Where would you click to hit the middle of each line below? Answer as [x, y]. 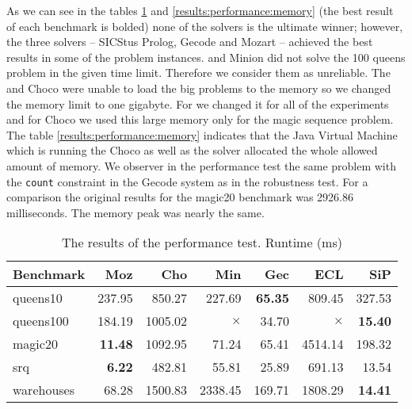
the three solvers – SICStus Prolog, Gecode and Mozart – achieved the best [190, 42]
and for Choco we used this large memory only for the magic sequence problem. [200, 119]
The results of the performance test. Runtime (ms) [202, 243]
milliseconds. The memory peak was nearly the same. [135, 212]
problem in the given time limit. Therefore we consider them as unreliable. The [198, 73]
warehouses [44, 390]
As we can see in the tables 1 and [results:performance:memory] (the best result [200, 10]
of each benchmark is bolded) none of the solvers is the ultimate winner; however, [205, 26]
